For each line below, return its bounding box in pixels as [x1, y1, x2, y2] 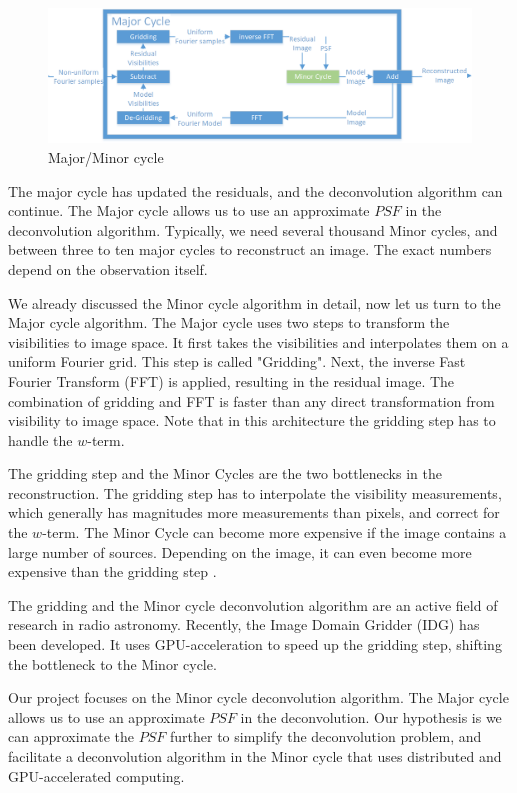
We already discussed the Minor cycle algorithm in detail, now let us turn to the [8, 292, 501, 313]
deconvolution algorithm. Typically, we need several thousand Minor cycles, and [8, 219, 498, 240]
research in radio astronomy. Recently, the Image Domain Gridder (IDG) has [8, 614, 480, 635]
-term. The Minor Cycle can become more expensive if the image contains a [42, 522, 507, 543]
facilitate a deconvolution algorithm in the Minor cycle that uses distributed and [8, 746, 502, 767]
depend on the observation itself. [8, 258, 208, 279]
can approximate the [8, 726, 135, 747]
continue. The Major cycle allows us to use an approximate [8, 200, 370, 221]
